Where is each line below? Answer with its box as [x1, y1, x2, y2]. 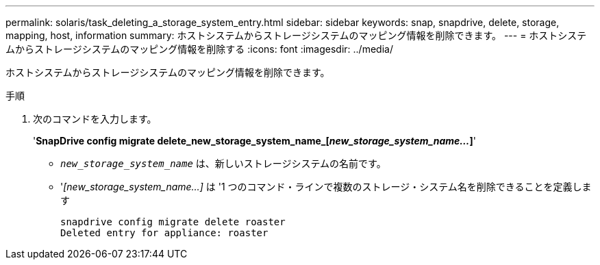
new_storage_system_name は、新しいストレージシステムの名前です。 [60, 157, 386, 169]
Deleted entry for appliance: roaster [60, 227, 268, 238]
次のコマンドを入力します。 [33, 113, 157, 125]
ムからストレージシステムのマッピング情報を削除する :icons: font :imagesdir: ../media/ [5, 43, 393, 55]
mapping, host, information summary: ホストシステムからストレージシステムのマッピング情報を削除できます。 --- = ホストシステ [5, 29, 587, 41]
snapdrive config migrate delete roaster [60, 216, 286, 227]
